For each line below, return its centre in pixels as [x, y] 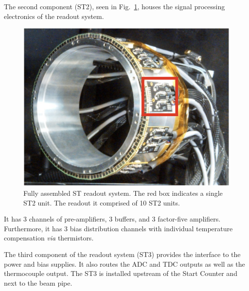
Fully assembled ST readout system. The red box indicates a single [123, 193]
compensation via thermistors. [49, 238]
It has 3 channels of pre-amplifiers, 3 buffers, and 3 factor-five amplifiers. [112, 219]
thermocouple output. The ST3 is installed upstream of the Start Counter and [121, 273]
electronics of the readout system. [54, 16]
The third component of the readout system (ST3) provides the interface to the [122, 254]
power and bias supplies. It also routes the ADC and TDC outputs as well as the [124, 264]
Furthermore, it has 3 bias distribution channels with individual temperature [118, 228]
